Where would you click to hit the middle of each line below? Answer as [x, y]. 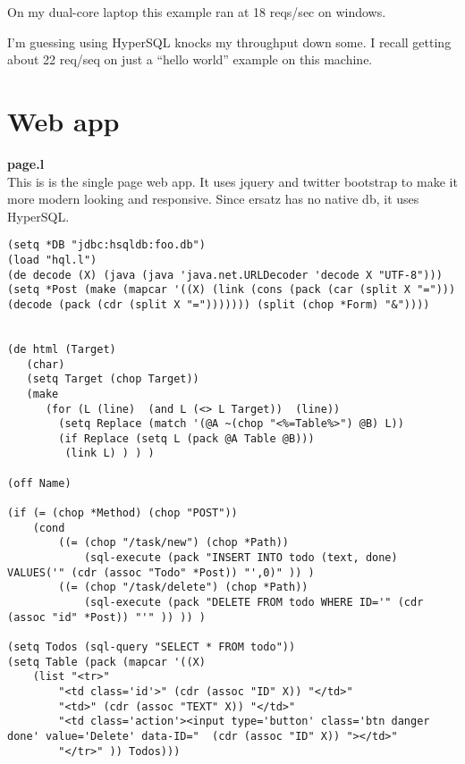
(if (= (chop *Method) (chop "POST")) [123, 513]
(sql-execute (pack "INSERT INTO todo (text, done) [241, 558]
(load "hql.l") [52, 260]
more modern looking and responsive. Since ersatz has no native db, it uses [213, 199]
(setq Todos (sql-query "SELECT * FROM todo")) [152, 647]
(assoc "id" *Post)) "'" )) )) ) [106, 617]
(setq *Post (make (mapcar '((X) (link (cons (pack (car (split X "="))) [232, 290]
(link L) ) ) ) [110, 453]
